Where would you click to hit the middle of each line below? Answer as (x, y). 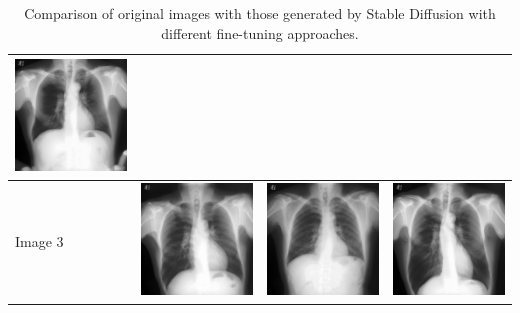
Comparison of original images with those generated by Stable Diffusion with (260, 13)
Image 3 (39, 240)
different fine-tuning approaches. (260, 32)
